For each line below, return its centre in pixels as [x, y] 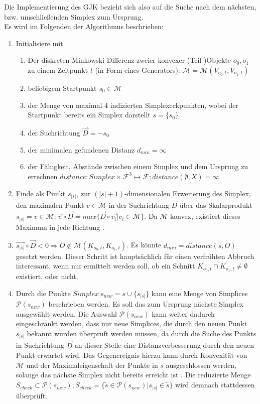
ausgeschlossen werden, [201, 365]
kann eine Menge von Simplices [200, 293]
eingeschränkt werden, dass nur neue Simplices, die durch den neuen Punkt [132, 323]
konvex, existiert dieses [205, 216]
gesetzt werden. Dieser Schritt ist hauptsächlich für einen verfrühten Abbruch [135, 256]
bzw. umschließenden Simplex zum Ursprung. [74, 16]
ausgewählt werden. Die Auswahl [66, 313]
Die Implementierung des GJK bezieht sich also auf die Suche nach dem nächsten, [130, 7]
